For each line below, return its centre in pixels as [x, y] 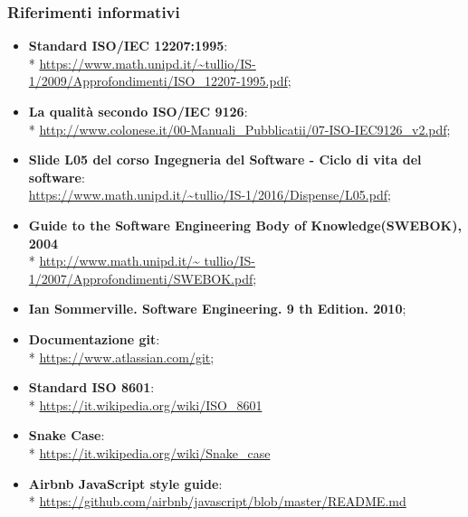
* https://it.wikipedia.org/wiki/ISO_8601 [145, 404]
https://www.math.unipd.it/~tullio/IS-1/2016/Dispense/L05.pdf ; [210, 195]
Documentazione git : [94, 338]
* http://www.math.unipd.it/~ [114, 261]
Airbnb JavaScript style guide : [125, 483]
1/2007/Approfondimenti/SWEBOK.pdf [141, 278]
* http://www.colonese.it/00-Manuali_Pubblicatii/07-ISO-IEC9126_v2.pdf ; [239, 129]
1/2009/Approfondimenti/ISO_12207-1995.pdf [158, 81]
